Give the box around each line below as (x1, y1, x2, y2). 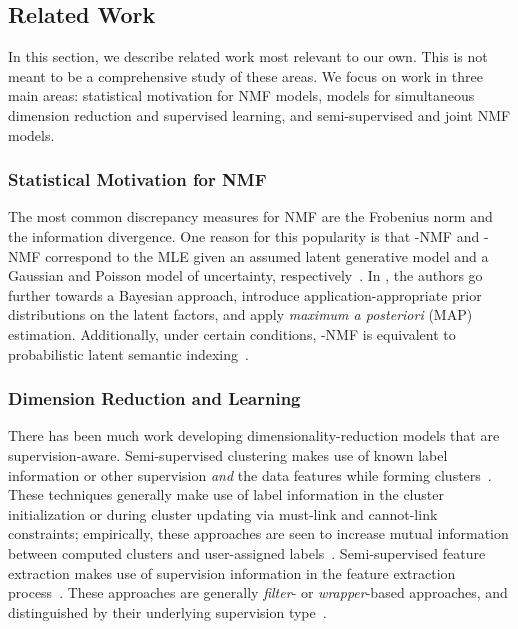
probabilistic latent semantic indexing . (8, 343, 249, 364)
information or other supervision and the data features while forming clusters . (8, 464, 492, 485)
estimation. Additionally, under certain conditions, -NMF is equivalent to (8, 323, 456, 344)
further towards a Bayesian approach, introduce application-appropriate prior (8, 284, 482, 305)
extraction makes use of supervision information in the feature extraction (8, 562, 456, 583)
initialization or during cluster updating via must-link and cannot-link (8, 503, 438, 524)
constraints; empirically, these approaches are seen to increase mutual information (8, 523, 509, 544)
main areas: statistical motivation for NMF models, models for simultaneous (8, 85, 475, 106)
